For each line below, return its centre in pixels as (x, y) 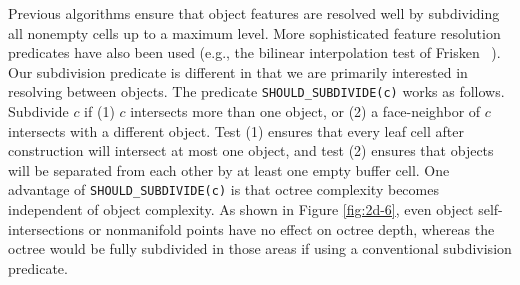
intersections (46, 228)
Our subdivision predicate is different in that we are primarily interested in (238, 71)
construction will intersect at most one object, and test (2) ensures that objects (251, 150)
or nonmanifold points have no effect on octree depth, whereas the (291, 228)
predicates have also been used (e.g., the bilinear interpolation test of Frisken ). (254, 52)
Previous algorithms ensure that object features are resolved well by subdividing (254, 13)
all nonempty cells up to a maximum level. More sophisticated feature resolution (254, 32)
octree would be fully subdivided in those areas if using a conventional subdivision (260, 248)
